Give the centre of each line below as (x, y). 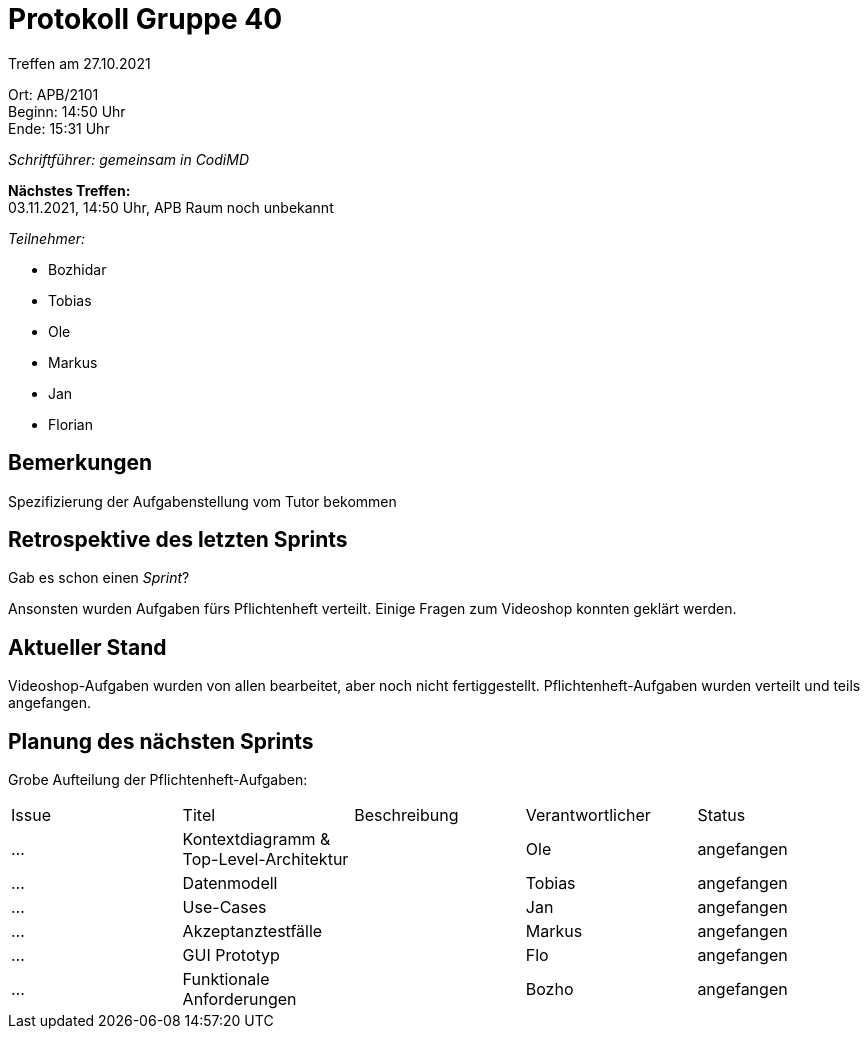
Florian (70, 424)
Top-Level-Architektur (265, 859)
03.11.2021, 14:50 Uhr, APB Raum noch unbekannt (171, 207)
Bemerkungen (80, 463)
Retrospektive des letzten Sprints (178, 540)
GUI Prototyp (231, 955)
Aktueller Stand (87, 647)
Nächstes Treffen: (69, 190)
